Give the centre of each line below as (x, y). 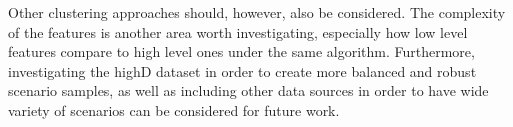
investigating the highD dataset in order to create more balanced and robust (242, 70)
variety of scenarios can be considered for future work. (174, 109)
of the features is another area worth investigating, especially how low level (238, 31)
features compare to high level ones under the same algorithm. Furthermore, (241, 51)
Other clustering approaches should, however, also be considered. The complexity (257, 12)
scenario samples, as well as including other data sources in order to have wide (248, 90)
